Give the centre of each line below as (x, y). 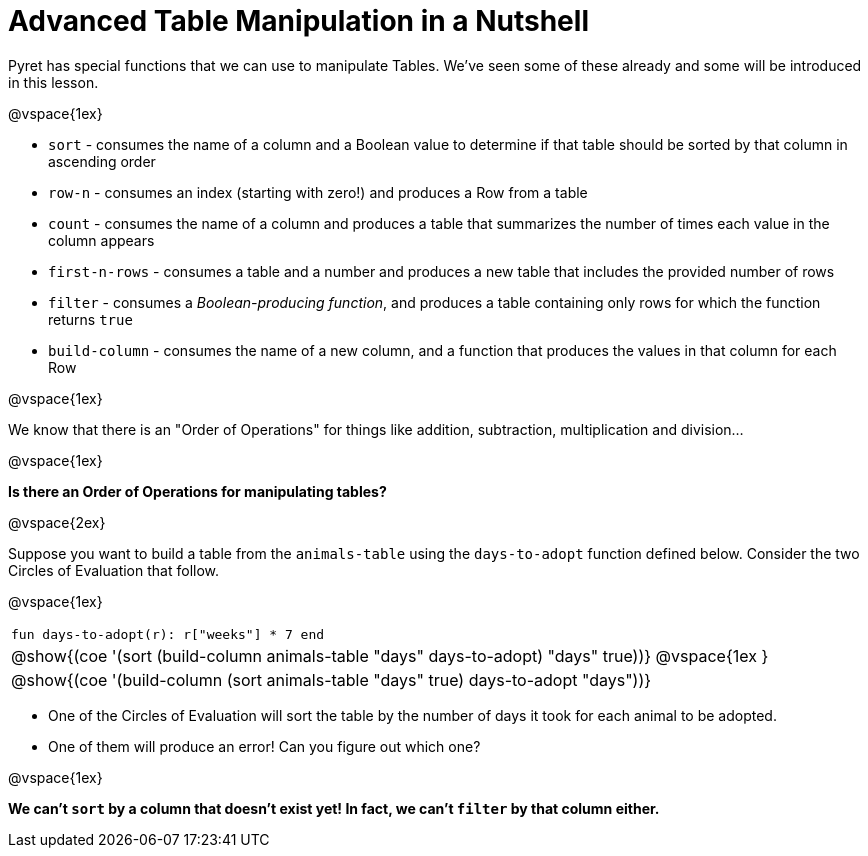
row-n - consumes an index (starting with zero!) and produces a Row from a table (318, 192)
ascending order (102, 161)
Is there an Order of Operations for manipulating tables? (197, 491)
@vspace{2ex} (57, 522)
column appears (101, 240)
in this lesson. (53, 82)
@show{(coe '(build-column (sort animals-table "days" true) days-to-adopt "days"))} (331, 679)
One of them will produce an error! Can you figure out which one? (264, 746)
